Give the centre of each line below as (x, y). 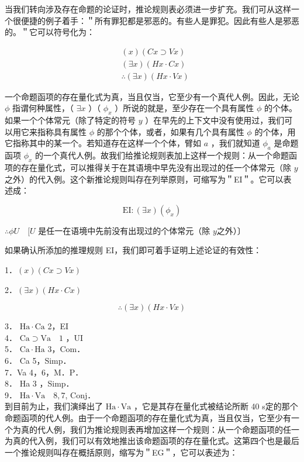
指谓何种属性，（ (43, 108)
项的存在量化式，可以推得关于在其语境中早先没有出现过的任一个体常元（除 (148, 168)
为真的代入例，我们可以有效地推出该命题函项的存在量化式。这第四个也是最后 (152, 441)
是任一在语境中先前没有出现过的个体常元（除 (124, 230)
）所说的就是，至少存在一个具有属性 (184, 108)
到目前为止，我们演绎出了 (54, 406)
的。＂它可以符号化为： (50, 32)
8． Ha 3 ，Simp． (39, 383)
